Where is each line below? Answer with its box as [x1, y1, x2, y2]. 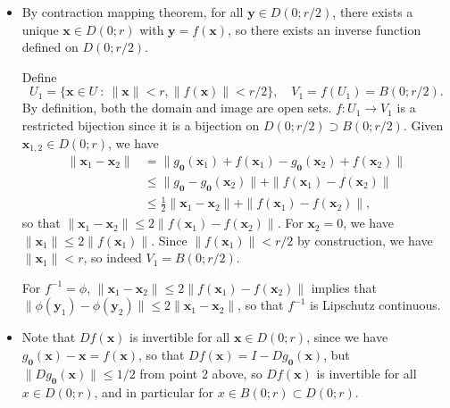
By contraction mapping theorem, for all [21, 3, 244, 21]
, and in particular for [94, 382, 214, 401]
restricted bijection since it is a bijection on [21, 115, 260, 134]
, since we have [306, 328, 388, 346]
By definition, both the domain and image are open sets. [21, 98, 332, 117]
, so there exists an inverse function [228, 20, 421, 38]
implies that [311, 278, 377, 296]
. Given [403, 115, 444, 134]
